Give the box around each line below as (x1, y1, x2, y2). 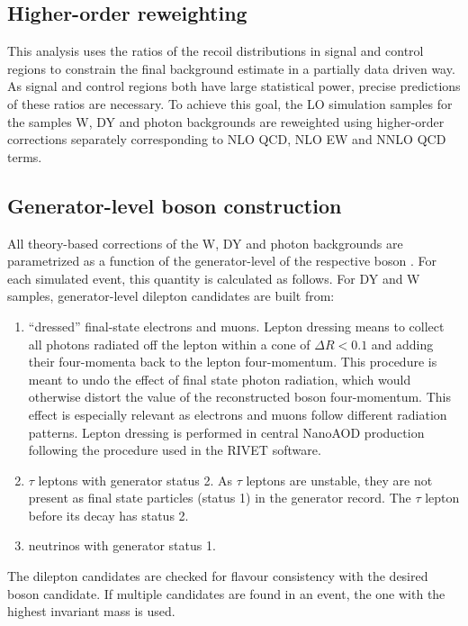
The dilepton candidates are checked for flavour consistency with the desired (7, 567, 428, 585)
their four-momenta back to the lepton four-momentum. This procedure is (28, 352, 437, 371)
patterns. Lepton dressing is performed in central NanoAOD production (28, 422, 425, 441)
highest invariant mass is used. (7, 602, 175, 621)
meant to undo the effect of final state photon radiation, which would (28, 369, 411, 388)
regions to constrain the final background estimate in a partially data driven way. (7, 59, 455, 77)
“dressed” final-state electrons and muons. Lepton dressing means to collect (28, 316, 445, 335)
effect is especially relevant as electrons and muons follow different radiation (28, 404, 447, 423)
